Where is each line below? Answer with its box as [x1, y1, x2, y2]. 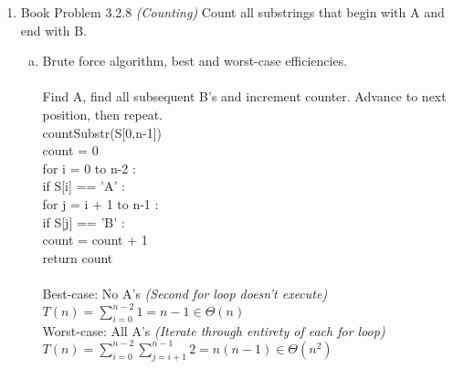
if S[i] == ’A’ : [42, 176, 125, 195]
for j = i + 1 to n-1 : [42, 194, 159, 213]
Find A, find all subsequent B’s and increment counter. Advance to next [42, 87, 447, 106]
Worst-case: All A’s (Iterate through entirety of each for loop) [42, 321, 385, 340]
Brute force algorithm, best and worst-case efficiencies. [42, 51, 348, 70]
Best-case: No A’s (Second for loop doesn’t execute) [42, 283, 328, 302]
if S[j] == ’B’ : [42, 212, 125, 231]
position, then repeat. [42, 104, 163, 123]
